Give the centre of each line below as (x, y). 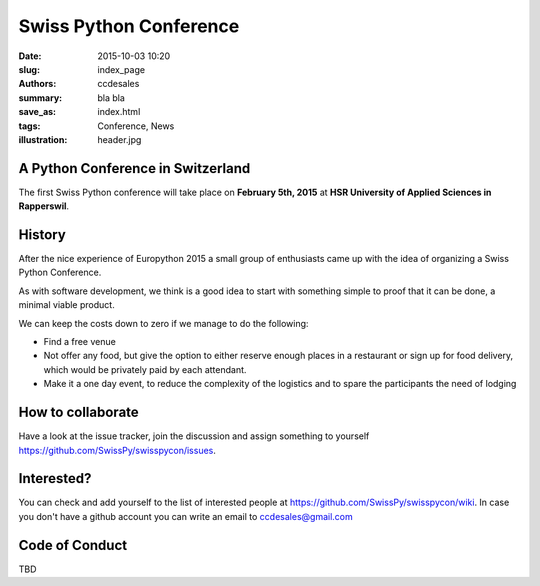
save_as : (37, 112)
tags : (29, 126)
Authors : (37, 84)
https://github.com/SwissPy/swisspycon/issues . (117, 450)
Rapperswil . (44, 206)
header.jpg (119, 139)
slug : (29, 69)
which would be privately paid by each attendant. (145, 369)
